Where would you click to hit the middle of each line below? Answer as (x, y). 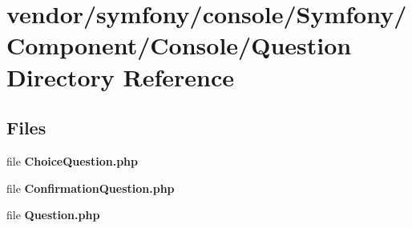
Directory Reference (121, 76)
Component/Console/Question (179, 45)
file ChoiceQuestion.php (72, 160)
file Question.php (53, 215)
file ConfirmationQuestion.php (91, 188)
